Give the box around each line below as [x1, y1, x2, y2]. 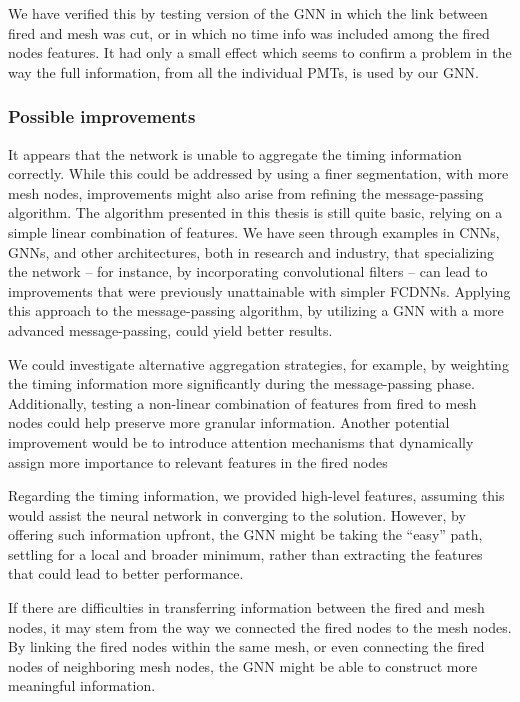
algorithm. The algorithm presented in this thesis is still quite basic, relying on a [8, 202, 503, 223]
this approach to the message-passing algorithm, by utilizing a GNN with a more [8, 300, 504, 321]
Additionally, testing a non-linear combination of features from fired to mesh [8, 392, 477, 413]
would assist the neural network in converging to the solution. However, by [8, 504, 466, 525]
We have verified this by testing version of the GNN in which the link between [8, 3, 488, 23]
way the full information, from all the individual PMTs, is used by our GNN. [8, 61, 479, 82]
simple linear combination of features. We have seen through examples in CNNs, [8, 221, 500, 242]
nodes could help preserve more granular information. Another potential [8, 412, 450, 433]
